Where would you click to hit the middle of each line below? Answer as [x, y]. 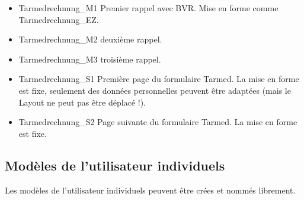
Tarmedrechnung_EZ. [59, 19]
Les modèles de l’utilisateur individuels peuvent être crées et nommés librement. [150, 190]
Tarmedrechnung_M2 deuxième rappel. [90, 39]
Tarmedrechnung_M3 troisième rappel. [90, 59]
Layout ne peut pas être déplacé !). [82, 102]
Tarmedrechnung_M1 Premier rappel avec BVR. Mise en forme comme [148, 8]
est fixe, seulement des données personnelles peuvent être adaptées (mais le [155, 90]
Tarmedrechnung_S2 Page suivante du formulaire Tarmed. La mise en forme [158, 122]
